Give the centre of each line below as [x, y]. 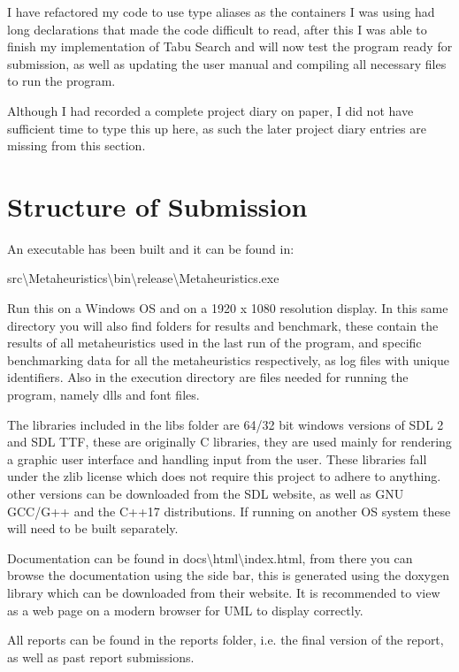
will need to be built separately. [93, 528]
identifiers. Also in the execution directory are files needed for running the [208, 377]
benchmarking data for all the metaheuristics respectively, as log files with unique [228, 359]
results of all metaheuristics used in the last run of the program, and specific [214, 343]
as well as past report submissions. [101, 657]
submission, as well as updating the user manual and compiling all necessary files [227, 63]
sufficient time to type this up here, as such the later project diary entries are [217, 128]
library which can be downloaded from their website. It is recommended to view [224, 592]
